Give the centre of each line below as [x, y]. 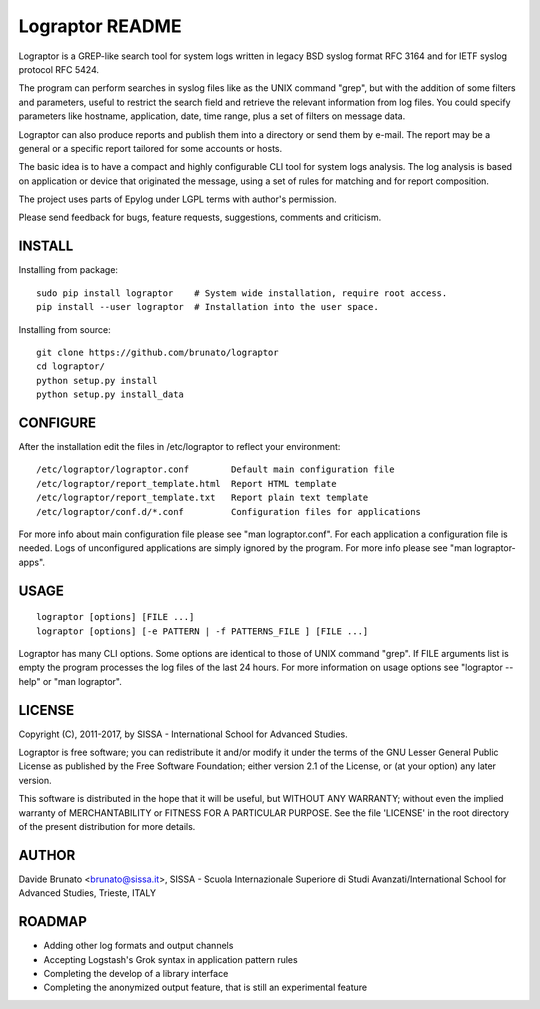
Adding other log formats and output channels [138, 946]
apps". [31, 562]
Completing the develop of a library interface [136, 973]
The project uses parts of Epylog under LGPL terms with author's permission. [177, 199]
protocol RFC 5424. [59, 69]
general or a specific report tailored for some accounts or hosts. [150, 148]
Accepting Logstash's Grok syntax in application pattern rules [171, 959]
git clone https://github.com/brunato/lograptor [157, 352]
